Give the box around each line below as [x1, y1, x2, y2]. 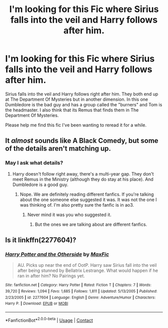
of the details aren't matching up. [5, 144, 111, 153]
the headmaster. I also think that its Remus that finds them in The [5, 107, 139, 113]
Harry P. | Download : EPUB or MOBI [5, 301, 68, 306]
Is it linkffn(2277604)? [5, 236, 76, 244]
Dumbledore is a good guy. [12, 182, 68, 188]
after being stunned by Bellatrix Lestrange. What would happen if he [17, 267, 158, 274]
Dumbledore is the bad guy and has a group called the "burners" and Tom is [5, 101, 162, 107]
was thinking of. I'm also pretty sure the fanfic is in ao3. [19, 202, 134, 208]
